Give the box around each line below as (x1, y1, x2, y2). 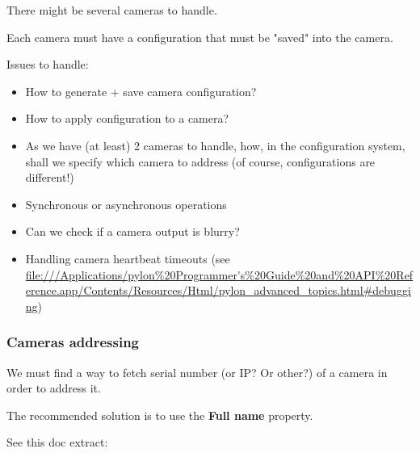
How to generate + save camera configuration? (25, 82, 257, 99)
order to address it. (6, 380, 101, 396)
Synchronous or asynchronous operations (25, 195, 227, 212)
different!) (25, 169, 74, 186)
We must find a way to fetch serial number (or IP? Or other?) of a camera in (6, 363, 388, 380)
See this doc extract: (6, 434, 108, 451)
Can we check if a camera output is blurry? (25, 223, 240, 240)
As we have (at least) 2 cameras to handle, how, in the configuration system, (25, 136, 405, 153)
